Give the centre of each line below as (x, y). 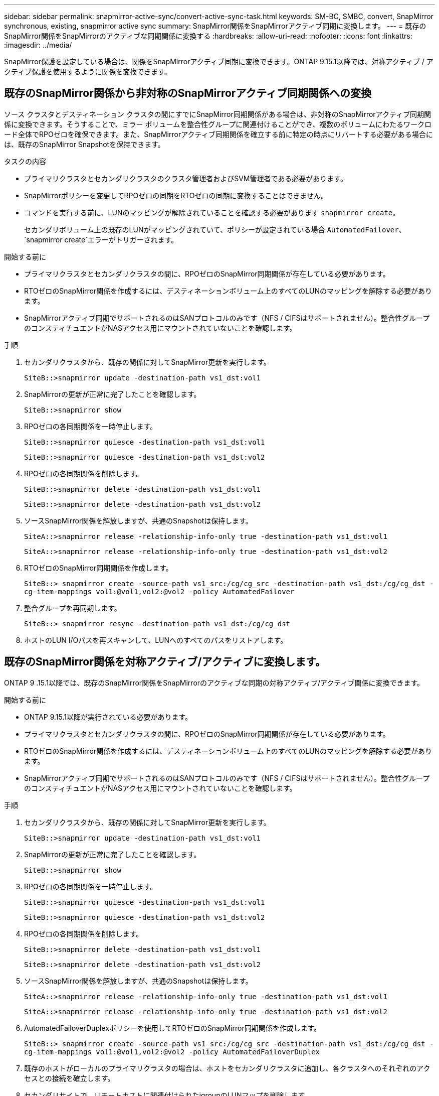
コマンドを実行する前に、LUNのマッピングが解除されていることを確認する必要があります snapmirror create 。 (212, 212)
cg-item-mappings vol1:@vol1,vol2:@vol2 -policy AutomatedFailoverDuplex (172, 1052)
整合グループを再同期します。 (73, 608)
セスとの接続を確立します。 (69, 1078)
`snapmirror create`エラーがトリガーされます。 (101, 239)
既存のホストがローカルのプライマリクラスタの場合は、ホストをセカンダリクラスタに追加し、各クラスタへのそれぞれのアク (227, 1068)
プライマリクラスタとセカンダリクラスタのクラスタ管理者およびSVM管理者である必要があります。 (186, 178)
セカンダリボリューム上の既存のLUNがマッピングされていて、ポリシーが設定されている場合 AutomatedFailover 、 (215, 229)
